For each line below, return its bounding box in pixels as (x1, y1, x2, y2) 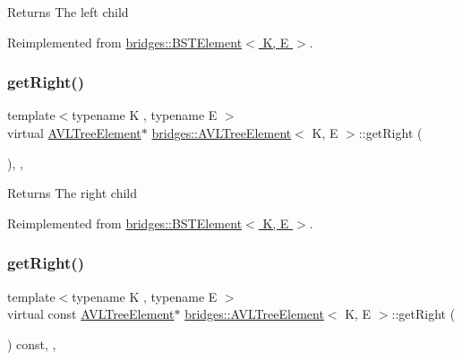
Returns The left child (7, 3, 129, 21)
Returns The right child (7, 184, 138, 202)
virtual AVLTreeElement (7, 124, 141, 141)
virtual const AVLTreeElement (7, 304, 175, 323)
